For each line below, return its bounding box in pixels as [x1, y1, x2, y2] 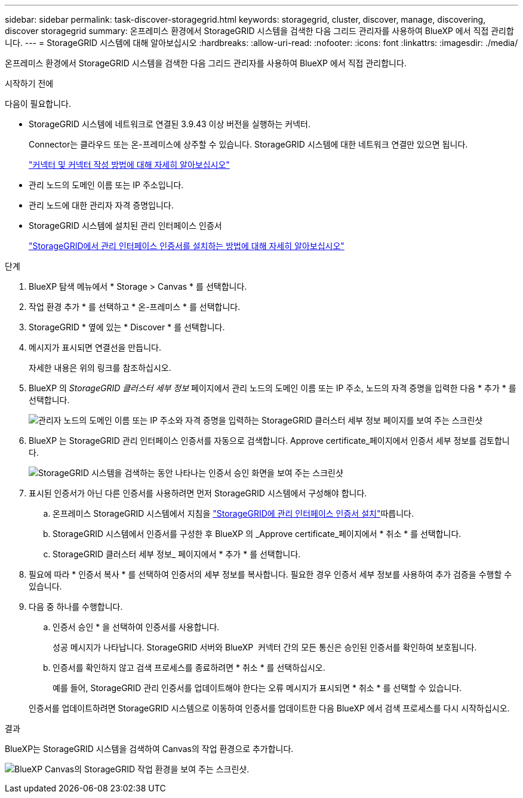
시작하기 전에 [5, 78, 54, 88]
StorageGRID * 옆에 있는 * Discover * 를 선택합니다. [29, 322, 225, 332]
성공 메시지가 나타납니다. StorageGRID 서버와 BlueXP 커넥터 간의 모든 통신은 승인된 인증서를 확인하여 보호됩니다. [53, 642, 477, 652]
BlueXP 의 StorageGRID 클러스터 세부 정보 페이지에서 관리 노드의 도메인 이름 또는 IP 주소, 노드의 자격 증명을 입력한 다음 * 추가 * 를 [29, 383, 516, 393]
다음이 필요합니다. [5, 99, 72, 109]
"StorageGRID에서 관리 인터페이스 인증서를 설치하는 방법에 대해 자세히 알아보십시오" [29, 241, 344, 251]
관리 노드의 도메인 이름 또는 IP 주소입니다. [29, 180, 184, 190]
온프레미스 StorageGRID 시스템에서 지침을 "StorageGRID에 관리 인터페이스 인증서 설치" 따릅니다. [53, 508, 414, 518]
